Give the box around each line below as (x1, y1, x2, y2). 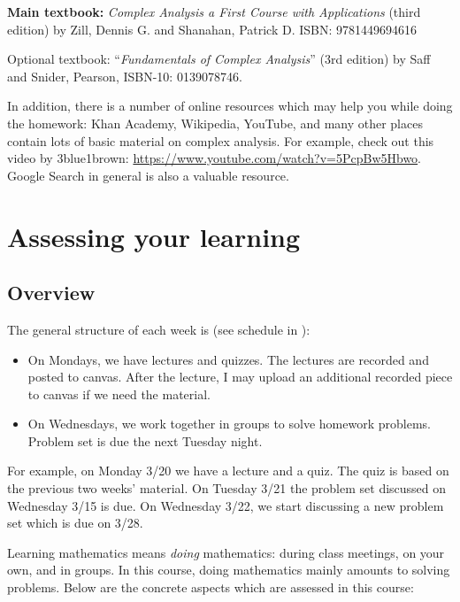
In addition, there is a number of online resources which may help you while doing (7, 96, 453, 115)
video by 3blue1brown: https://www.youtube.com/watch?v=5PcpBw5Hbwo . (7, 149, 422, 167)
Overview (7, 279, 96, 306)
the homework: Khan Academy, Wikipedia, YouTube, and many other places (7, 113, 423, 132)
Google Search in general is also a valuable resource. (7, 166, 289, 184)
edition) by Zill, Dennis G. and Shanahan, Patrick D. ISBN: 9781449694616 (7, 19, 418, 38)
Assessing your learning (7, 218, 301, 254)
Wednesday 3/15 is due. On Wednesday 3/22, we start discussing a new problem (7, 496, 444, 514)
